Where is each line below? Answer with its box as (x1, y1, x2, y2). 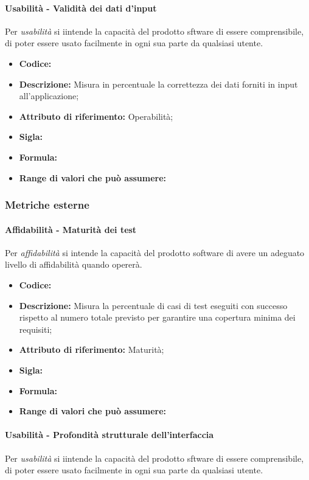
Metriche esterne (5, 197, 89, 212)
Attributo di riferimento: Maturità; (19, 343, 164, 356)
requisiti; (19, 322, 52, 335)
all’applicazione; (19, 89, 79, 102)
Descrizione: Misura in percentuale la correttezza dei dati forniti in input (19, 77, 298, 90)
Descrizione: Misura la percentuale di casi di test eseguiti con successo (19, 299, 288, 311)
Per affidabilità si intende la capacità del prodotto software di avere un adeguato (5, 246, 305, 259)
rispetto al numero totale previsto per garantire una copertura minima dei (19, 311, 296, 324)
